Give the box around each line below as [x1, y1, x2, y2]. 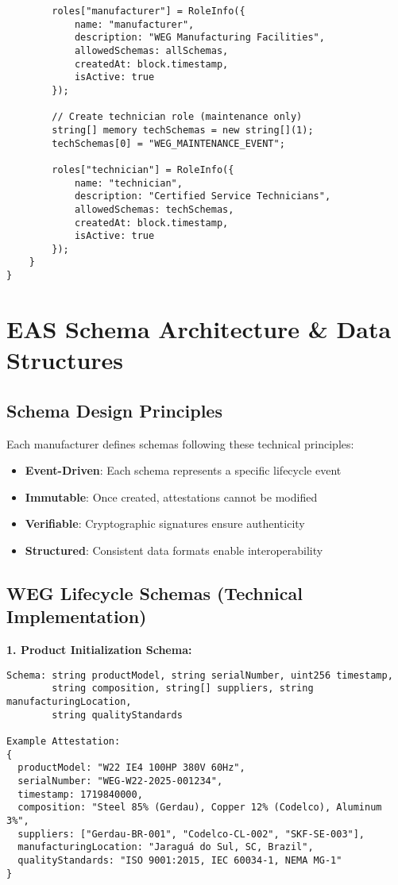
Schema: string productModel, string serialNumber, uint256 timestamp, [6, 669, 393, 681]
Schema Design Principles [6, 398, 222, 422]
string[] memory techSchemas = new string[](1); [52, 124, 314, 136]
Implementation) [6, 604, 147, 629]
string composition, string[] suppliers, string [52, 683, 314, 695]
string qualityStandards [52, 709, 183, 721]
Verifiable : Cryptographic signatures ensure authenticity [25, 515, 305, 532]
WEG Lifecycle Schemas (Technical [6, 580, 303, 605]
